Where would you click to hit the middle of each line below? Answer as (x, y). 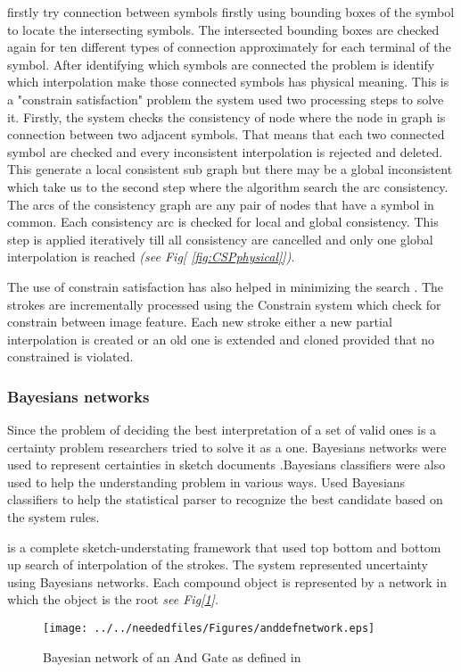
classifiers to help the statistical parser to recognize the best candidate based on (225, 499)
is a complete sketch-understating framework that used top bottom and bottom (224, 547)
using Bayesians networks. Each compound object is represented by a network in (227, 581)
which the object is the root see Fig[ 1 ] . (113, 599)
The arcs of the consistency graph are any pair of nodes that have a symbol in (221, 204)
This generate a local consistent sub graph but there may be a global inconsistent (230, 169)
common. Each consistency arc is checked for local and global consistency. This (223, 222)
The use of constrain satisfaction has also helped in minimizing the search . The (226, 286)
